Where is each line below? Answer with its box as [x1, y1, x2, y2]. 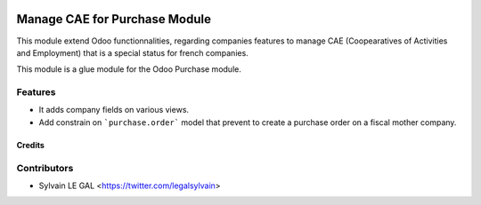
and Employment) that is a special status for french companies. [16, 47, 249, 58]
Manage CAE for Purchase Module [16, 12, 211, 27]
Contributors [16, 162, 74, 174]
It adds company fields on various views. [38, 105, 190, 115]
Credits [16, 139, 45, 150]
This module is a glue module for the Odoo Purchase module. [16, 64, 242, 75]
